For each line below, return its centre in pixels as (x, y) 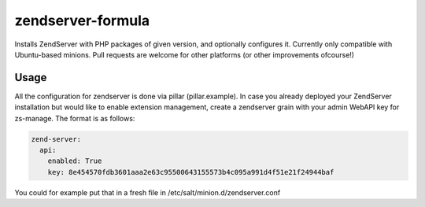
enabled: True (75, 161)
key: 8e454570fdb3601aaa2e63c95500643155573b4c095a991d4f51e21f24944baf (191, 172)
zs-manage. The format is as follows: (75, 118)
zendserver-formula (82, 20)
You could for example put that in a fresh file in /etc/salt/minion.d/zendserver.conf (148, 192)
